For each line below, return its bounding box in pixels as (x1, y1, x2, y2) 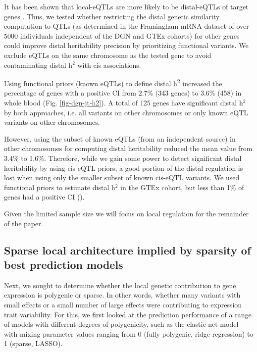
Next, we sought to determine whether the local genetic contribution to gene (4, 280, 236, 290)
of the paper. (4, 218, 43, 228)
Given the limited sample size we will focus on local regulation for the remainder (4, 208, 249, 218)
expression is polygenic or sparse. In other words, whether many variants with (4, 290, 241, 300)
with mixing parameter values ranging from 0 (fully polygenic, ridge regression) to (4, 328, 254, 339)
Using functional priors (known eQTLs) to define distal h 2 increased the (4, 77, 222, 88)
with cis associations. (77, 59, 141, 70)
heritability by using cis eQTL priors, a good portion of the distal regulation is (4, 162, 243, 173)
